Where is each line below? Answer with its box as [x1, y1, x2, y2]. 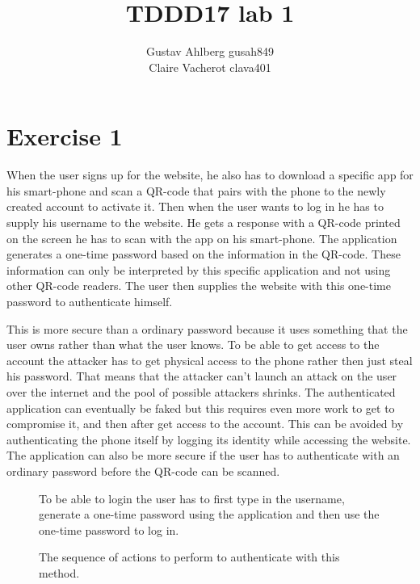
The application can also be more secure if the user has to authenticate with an [6, 447, 400, 464]
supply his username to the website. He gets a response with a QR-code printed [6, 214, 401, 231]
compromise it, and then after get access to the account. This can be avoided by [6, 415, 404, 432]
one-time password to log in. [39, 521, 179, 538]
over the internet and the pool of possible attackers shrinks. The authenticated [6, 383, 396, 400]
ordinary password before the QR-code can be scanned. [6, 462, 280, 479]
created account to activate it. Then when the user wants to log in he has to [6, 198, 384, 215]
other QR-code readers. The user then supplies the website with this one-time [6, 277, 391, 294]
